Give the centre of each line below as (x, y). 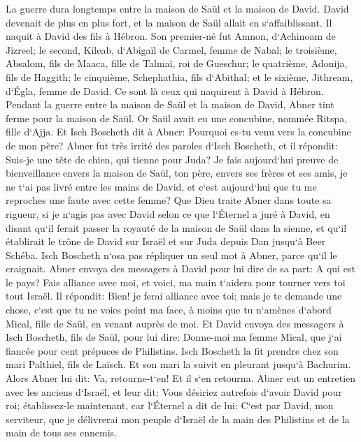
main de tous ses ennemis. (61, 433)
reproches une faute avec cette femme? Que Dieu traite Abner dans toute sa (169, 200)
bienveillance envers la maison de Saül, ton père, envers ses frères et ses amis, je (177, 173)
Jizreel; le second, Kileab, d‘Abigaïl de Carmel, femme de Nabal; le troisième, (171, 49)
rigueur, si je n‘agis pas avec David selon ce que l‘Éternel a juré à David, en (168, 213)
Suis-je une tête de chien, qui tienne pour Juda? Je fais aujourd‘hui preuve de (172, 159)
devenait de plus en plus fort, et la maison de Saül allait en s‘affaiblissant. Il (169, 22)
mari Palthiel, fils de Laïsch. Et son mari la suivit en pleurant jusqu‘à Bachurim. (178, 364)
